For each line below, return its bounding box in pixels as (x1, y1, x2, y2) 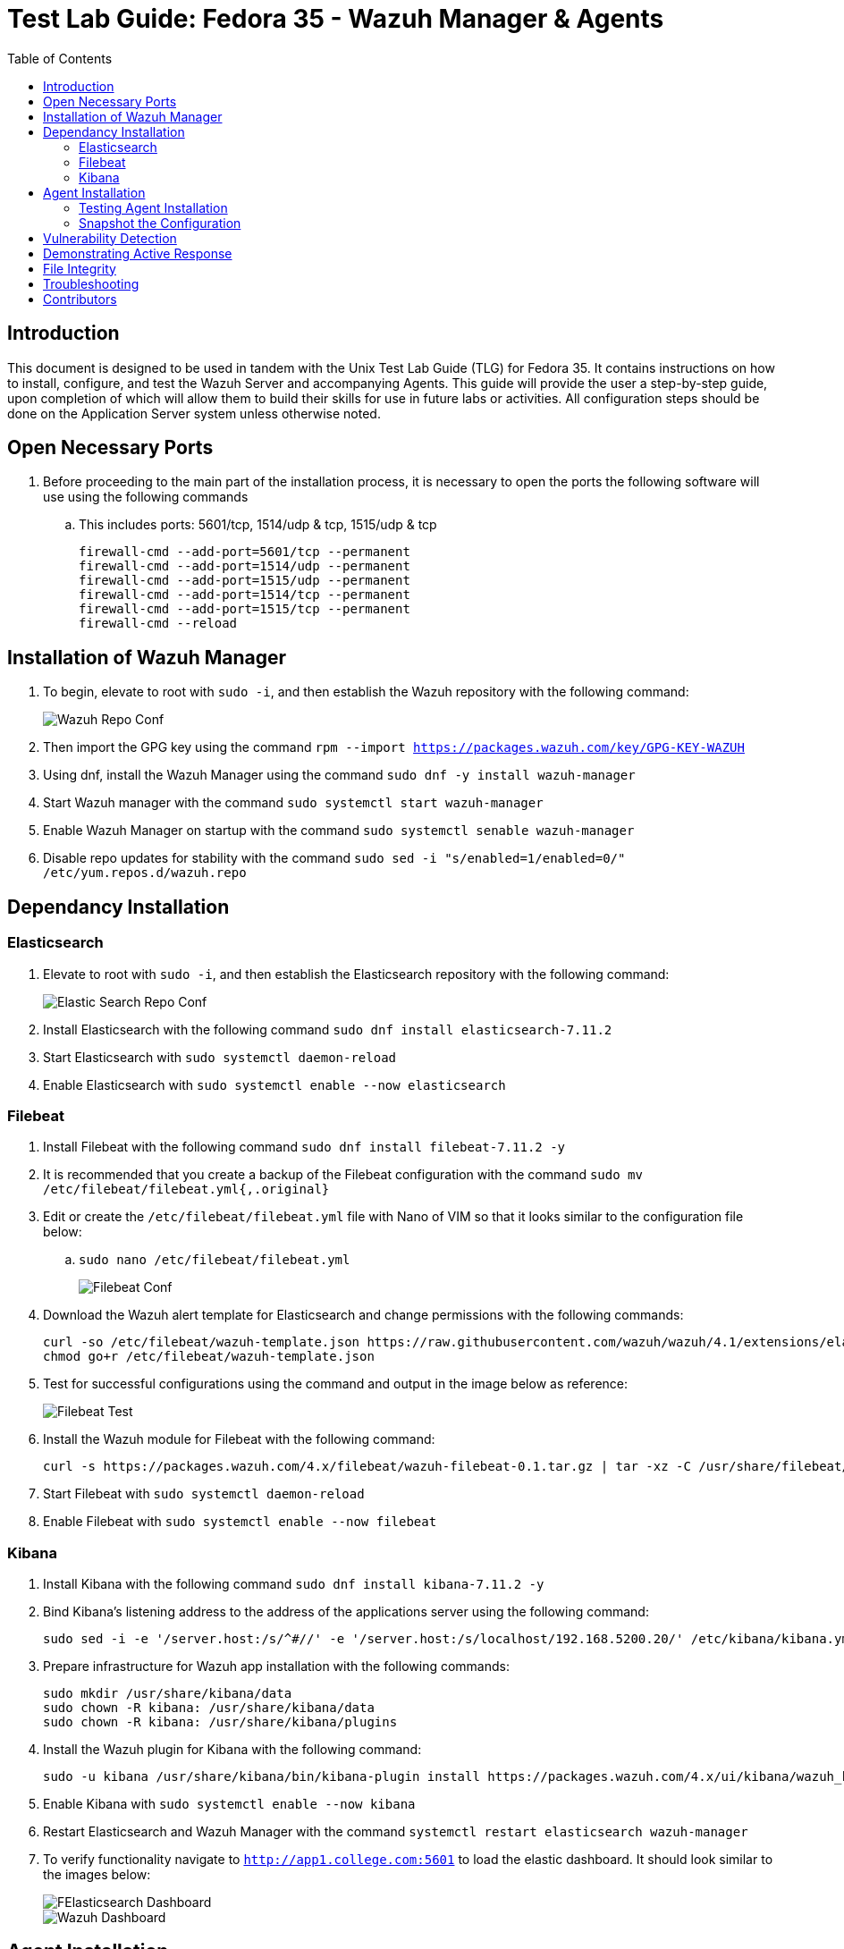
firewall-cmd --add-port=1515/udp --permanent (79, 573, 410, 588)
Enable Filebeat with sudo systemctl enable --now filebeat (43, 1514, 437, 1530)
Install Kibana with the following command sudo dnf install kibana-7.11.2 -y (43, 1576, 544, 1591)
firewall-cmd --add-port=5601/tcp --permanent (79, 544, 410, 560)
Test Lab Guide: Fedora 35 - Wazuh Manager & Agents (7, 4, 664, 34)
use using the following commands (43, 489, 249, 505)
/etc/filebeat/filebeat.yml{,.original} (43, 1182, 330, 1197)
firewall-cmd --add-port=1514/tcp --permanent (79, 587, 410, 603)
